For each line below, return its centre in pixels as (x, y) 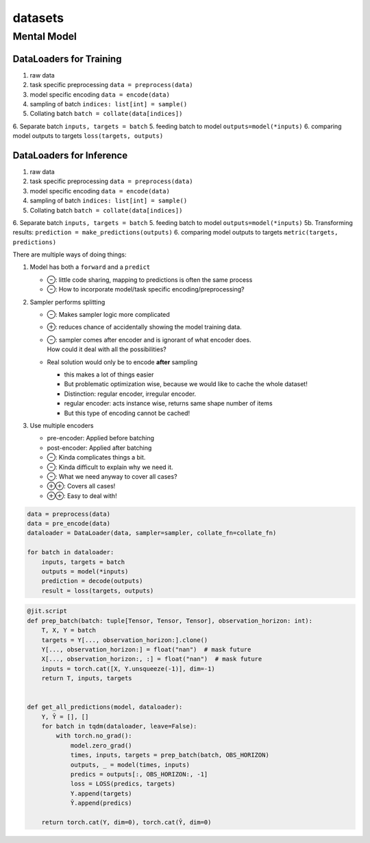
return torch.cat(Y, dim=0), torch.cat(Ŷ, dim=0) (126, 822)
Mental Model (45, 36)
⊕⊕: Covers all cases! (81, 486)
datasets (38, 18)
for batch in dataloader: (71, 553)
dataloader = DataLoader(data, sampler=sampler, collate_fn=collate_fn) (152, 533)
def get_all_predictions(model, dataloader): (105, 707)
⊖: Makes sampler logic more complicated (109, 315)
